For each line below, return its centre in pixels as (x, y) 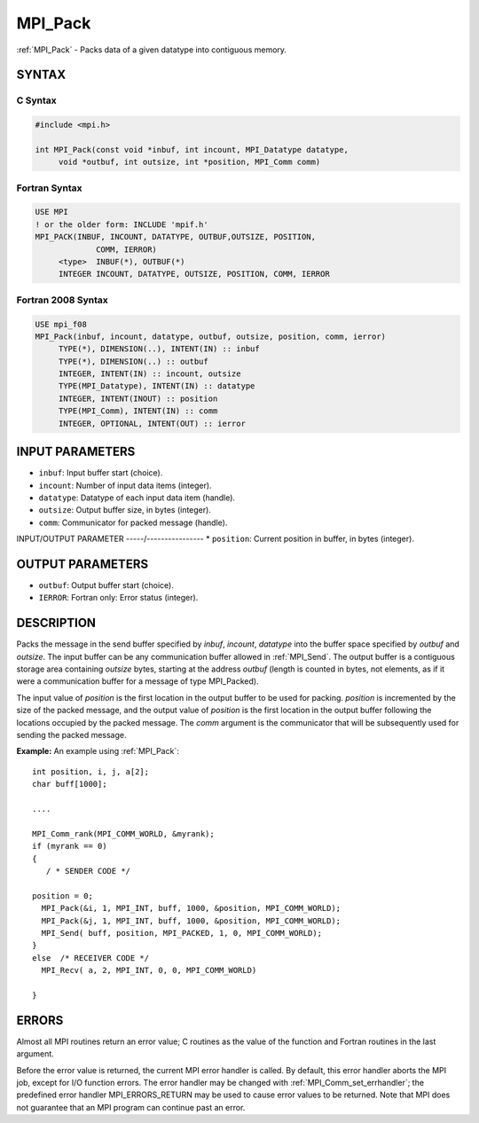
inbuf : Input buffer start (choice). (101, 473)
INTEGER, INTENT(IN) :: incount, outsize (149, 374)
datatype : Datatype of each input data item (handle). (137, 498)
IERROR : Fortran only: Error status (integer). (118, 598)
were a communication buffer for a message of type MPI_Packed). (137, 681)
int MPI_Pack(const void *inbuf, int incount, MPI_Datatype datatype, (192, 149)
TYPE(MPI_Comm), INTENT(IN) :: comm (138, 411)
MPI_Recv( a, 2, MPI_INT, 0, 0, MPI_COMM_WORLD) (149, 970)
